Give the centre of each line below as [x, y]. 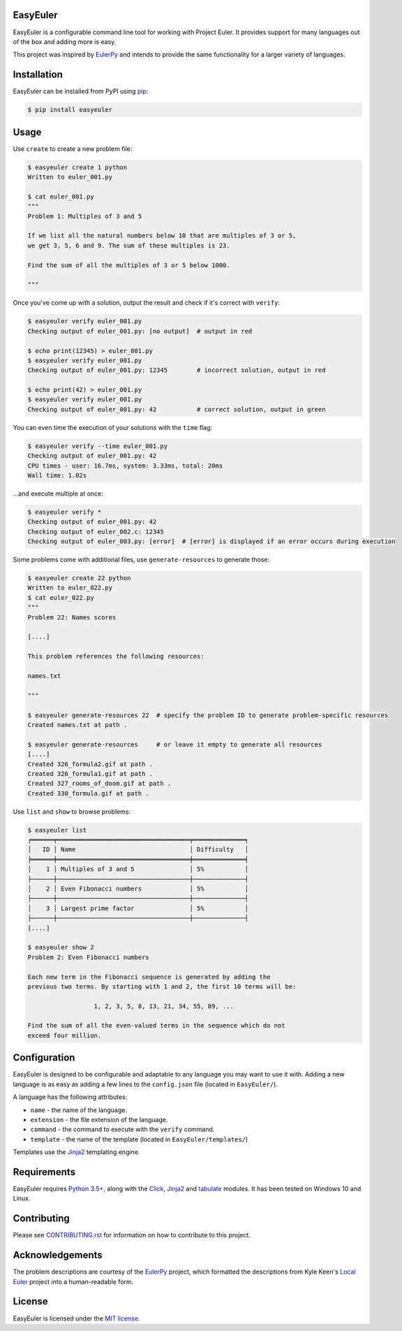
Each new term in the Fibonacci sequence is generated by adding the [149, 977]
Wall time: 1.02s [57, 475]
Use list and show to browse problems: [72, 812]
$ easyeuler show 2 [61, 948]
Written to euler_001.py [70, 177]
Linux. [22, 1198]
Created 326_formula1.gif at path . [90, 774]
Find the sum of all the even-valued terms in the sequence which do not [156, 1026]
